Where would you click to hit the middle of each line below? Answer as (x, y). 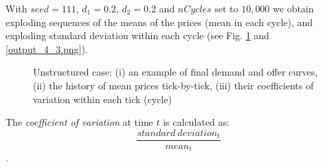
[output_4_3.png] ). (47, 48)
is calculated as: (196, 122)
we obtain (293, 8)
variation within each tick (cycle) (102, 99)
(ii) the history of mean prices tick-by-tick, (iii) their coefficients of (174, 85)
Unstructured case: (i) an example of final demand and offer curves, (176, 72)
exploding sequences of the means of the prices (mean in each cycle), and (159, 22)
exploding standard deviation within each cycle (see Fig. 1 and (137, 35)
